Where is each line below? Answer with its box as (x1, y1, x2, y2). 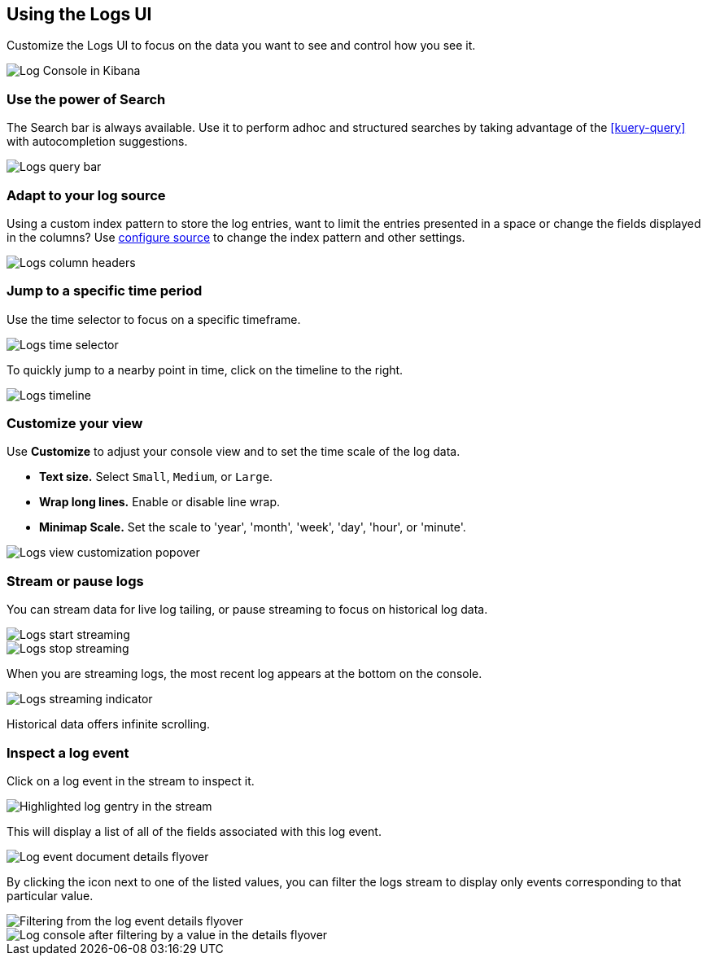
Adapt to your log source (7, 186, 166, 203)
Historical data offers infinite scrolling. (7, 717, 210, 732)
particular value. (7, 888, 94, 903)
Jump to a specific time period (7, 282, 203, 300)
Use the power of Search (7, 90, 166, 107)
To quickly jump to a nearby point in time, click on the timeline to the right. (7, 362, 404, 377)
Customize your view (7, 415, 143, 432)
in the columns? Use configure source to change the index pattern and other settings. (7, 230, 465, 244)
